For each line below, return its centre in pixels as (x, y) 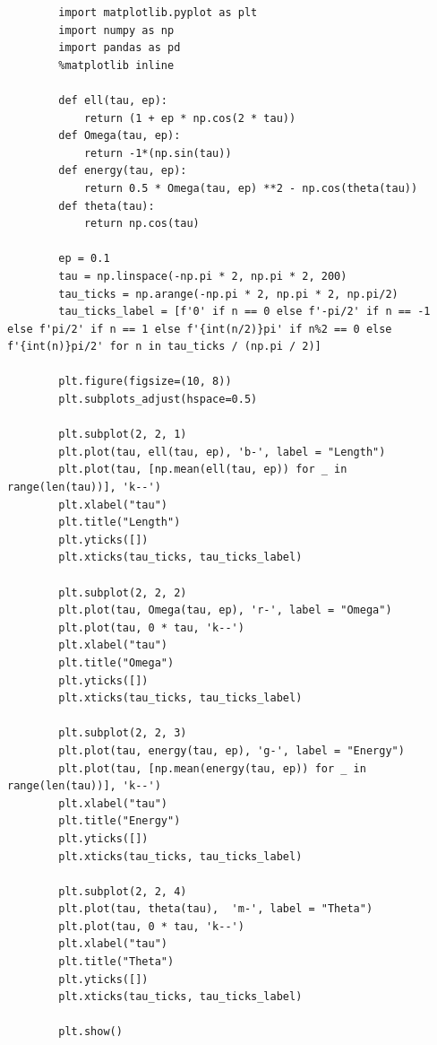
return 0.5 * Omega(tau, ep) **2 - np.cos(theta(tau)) (251, 188)
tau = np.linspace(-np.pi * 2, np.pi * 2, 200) (203, 276)
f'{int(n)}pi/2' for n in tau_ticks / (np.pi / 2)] (164, 347)
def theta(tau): (107, 206)
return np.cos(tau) (141, 224)
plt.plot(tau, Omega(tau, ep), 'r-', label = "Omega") (225, 610)
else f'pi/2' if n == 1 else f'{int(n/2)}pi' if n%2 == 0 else (200, 329)
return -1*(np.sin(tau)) (158, 153)
